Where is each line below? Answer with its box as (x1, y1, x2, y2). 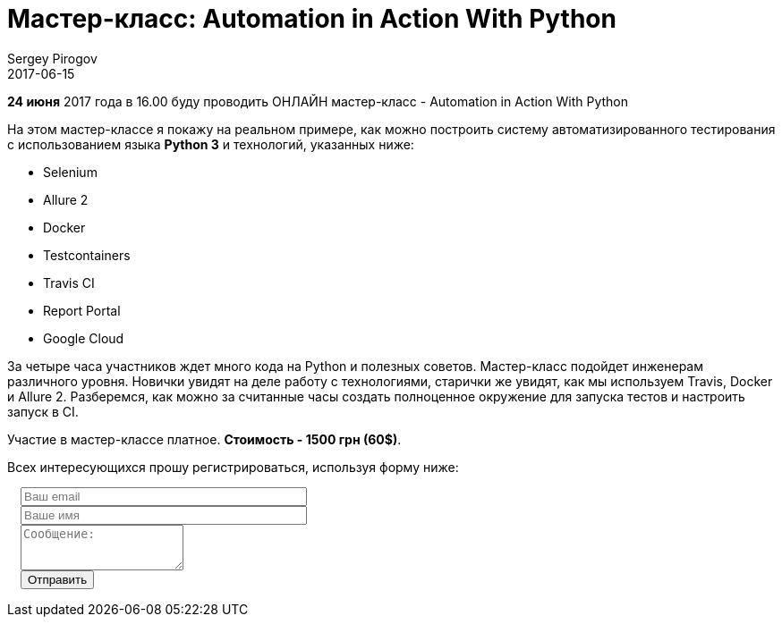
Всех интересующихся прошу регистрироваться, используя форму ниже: (7, 459, 459, 475)
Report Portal (43, 302, 121, 318)
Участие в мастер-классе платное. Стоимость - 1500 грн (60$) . (7, 431, 402, 447)
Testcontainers (43, 247, 131, 263)
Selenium (43, 164, 98, 180)
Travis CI (43, 274, 95, 291)
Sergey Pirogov (7, 50, 98, 66)
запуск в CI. (7, 403, 79, 419)
